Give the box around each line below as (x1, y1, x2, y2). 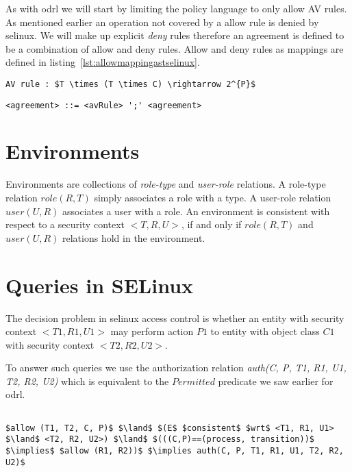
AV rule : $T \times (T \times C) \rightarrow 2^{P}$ (5, 79, 256, 89)
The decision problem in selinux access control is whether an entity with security (5, 310, 344, 325)
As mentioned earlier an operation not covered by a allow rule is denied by (5, 14, 319, 29)
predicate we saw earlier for (218, 373, 334, 388)
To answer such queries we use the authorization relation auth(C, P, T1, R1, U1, (5, 360, 347, 375)
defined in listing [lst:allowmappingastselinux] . (5, 55, 200, 69)
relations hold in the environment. (62, 230, 205, 245)
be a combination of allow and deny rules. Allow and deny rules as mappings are (5, 41, 344, 55)
